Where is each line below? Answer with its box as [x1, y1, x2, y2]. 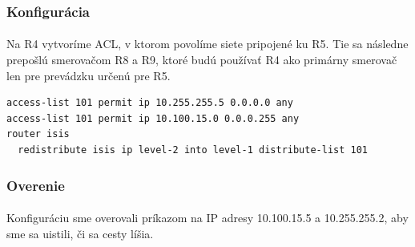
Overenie [6, 175, 65, 195]
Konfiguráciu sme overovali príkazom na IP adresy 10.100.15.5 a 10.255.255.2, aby [6, 209, 409, 226]
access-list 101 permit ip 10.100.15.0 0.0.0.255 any [6, 112, 300, 124]
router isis [6, 128, 70, 140]
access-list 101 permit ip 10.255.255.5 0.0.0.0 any [6, 97, 293, 109]
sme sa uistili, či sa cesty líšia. [6, 225, 154, 241]
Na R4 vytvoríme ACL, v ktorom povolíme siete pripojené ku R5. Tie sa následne [6, 35, 409, 52]
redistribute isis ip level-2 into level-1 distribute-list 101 [18, 144, 369, 156]
